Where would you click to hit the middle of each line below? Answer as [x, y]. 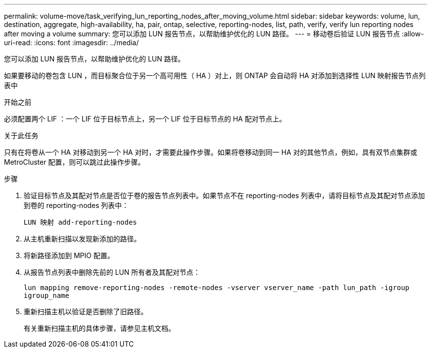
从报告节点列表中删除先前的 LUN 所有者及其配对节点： [112, 272]
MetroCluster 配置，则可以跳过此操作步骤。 [74, 162]
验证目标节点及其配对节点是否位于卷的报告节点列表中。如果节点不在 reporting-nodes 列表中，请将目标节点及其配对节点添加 [224, 195]
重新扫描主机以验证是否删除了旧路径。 [86, 311]
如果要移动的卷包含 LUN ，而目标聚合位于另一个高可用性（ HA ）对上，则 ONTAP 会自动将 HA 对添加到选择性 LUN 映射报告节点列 [215, 75]
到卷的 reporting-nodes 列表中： [76, 205]
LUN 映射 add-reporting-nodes [80, 222]
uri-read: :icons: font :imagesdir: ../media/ [71, 43]
